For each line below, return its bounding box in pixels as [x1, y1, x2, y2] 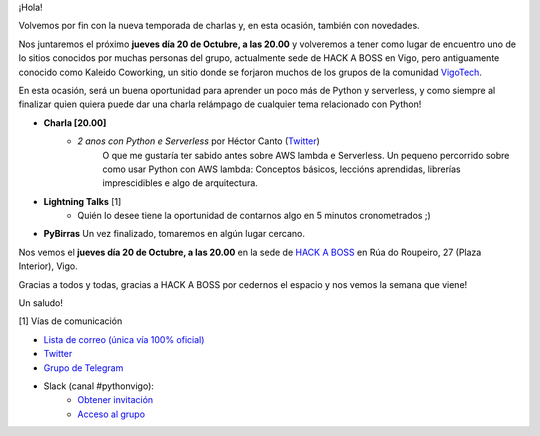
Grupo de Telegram [43, 361, 124, 374]
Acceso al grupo [77, 408, 145, 420]
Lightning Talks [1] [43, 195, 122, 207]
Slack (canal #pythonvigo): [43, 380, 155, 392]
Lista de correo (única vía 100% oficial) [43, 333, 205, 345]
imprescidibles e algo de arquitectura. [102, 177, 259, 189]
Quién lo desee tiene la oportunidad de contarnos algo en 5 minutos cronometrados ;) [77, 210, 432, 222]
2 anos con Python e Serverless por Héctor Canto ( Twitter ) [77, 135, 320, 147]
